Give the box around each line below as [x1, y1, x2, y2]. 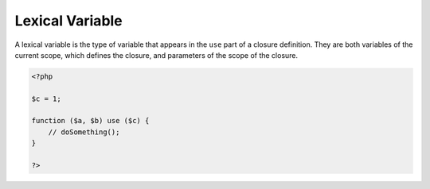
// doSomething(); [48, 127, 120, 137]
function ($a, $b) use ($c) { [31, 116, 150, 125]
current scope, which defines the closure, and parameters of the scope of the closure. [14, 50, 299, 60]
